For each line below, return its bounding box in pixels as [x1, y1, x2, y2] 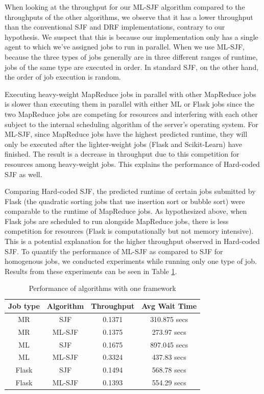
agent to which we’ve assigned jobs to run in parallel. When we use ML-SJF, [5, 41, 245, 52]
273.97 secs [152, 326, 186, 337]
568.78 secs [152, 364, 186, 375]
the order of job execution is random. [5, 71, 121, 82]
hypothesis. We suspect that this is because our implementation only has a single [5, 31, 258, 42]
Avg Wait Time [141, 301, 197, 311]
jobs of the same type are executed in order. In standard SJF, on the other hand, [5, 61, 259, 72]
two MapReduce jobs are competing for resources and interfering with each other [5, 108, 258, 119]
